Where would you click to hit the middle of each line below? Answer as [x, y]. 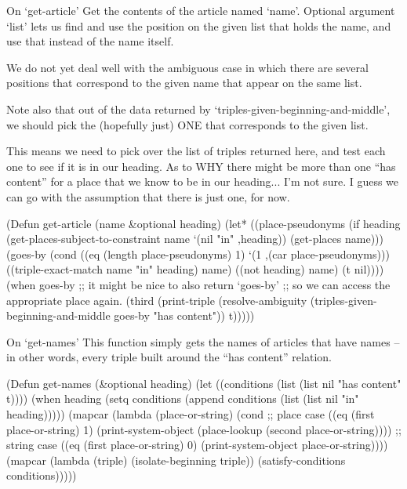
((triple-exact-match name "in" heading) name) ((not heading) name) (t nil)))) [195, 269]
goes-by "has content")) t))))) [184, 315]
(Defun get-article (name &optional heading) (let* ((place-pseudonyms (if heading [203, 223]
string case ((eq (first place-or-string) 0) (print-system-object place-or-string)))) [197, 445]
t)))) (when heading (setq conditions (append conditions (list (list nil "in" [183, 398]
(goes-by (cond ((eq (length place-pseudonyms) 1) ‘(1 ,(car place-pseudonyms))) [198, 254]
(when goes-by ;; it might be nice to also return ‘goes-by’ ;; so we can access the [198, 284]
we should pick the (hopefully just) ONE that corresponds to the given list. [187, 124]
